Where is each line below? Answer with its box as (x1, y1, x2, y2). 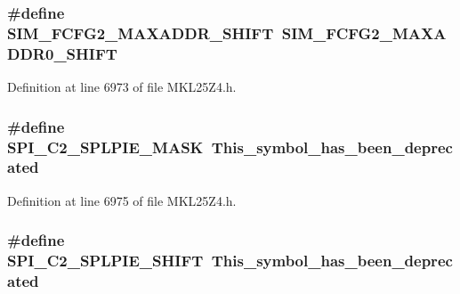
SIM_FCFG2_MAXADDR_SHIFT (7, 21, 274, 44)
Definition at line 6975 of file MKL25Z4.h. (7, 191, 237, 209)
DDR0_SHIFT (7, 42, 117, 64)
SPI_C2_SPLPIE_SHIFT (7, 249, 204, 272)
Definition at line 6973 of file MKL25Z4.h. (7, 78, 237, 96)
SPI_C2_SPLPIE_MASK (7, 135, 204, 158)
